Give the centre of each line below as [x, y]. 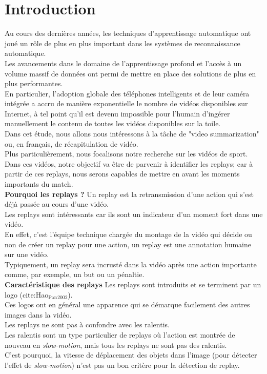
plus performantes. [34, 83]
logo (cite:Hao [27, 294]
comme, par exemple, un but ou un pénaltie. [75, 274]
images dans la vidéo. [38, 314]
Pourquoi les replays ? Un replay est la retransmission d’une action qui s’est [129, 194]
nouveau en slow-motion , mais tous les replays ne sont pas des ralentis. [116, 345]
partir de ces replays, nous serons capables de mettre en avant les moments [122, 174]
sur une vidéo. [27, 254]
